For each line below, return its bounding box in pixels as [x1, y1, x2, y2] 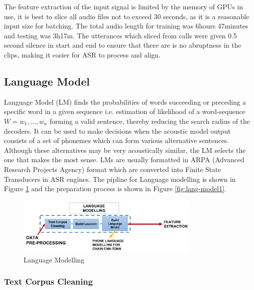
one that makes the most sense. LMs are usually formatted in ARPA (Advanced [4, 154, 244, 165]
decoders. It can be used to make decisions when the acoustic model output [4, 125, 231, 136]
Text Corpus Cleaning [4, 275, 93, 288]
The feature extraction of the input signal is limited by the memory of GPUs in [4, 1, 243, 11]
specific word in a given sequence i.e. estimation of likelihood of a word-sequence [4, 106, 246, 116]
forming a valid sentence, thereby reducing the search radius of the [50, 116, 250, 126]
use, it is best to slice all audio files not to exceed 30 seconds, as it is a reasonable [4, 11, 250, 21]
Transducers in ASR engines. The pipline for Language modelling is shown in [4, 174, 236, 184]
